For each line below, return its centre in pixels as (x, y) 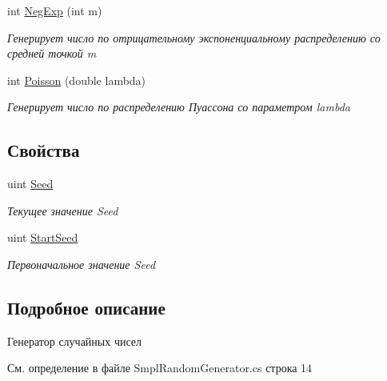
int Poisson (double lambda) (77, 80)
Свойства (44, 150)
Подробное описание (86, 307)
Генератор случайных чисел (75, 341)
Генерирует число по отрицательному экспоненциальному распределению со (194, 37)
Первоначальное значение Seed (82, 264)
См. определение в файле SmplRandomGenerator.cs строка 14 (160, 368)
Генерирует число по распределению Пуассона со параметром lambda (179, 107)
